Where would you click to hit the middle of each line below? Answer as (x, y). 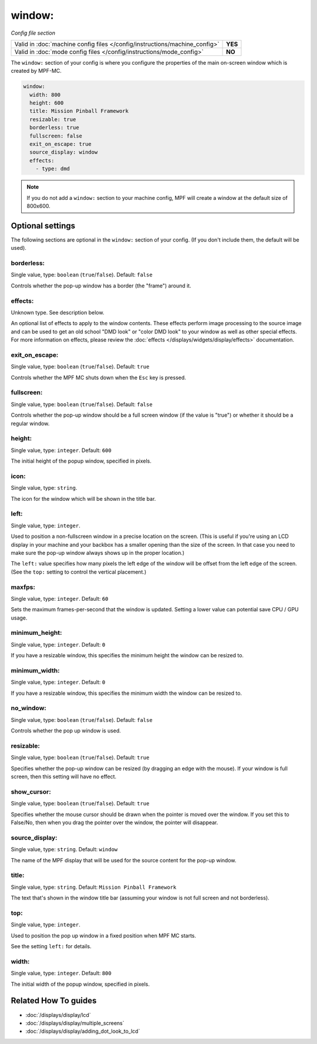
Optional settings (43, 225)
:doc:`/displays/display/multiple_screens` (75, 1023)
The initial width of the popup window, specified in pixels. (80, 984)
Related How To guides (54, 1001)
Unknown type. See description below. (58, 312)
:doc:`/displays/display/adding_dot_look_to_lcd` (83, 1031)
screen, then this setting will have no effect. (64, 777)
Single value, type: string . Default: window (64, 849)
